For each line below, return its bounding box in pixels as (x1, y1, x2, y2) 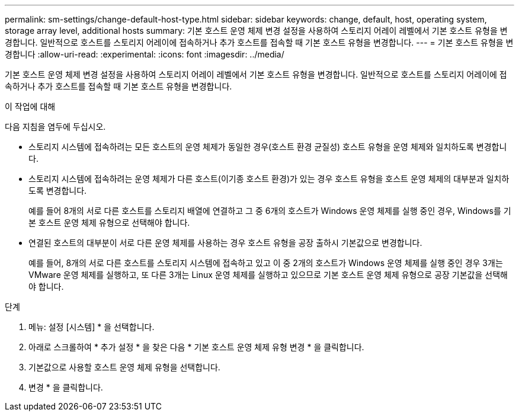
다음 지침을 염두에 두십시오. (5, 121, 106, 132)
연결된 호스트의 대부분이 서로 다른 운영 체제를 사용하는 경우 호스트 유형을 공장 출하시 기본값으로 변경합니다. (28, 238, 422, 248)
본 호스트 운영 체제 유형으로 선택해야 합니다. (28, 217, 190, 228)
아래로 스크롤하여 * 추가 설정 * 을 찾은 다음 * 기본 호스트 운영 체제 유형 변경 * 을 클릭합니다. (28, 342, 364, 352)
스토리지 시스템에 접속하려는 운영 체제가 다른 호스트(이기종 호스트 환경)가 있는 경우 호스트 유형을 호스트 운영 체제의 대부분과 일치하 (28, 174, 510, 184)
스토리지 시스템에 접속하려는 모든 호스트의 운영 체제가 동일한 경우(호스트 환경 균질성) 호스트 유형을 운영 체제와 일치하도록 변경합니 (28, 142, 507, 152)
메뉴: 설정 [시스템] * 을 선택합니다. (28, 322, 155, 332)
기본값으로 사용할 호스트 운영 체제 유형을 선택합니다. (28, 362, 220, 372)
